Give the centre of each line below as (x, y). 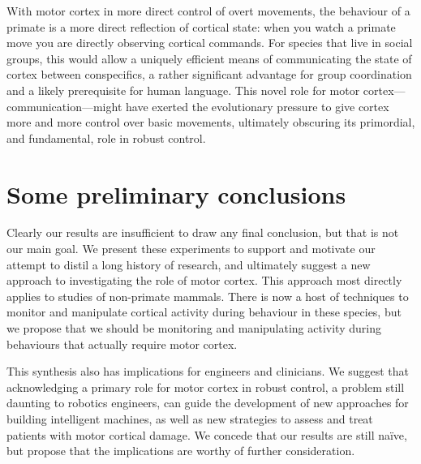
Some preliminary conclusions (176, 193)
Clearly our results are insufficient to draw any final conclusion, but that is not (203, 232)
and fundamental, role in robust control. (106, 137)
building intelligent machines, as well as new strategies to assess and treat (190, 419)
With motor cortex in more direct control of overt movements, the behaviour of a (208, 11)
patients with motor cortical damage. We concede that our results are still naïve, (207, 434)
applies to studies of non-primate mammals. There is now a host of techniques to (208, 296)
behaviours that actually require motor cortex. (122, 344)
